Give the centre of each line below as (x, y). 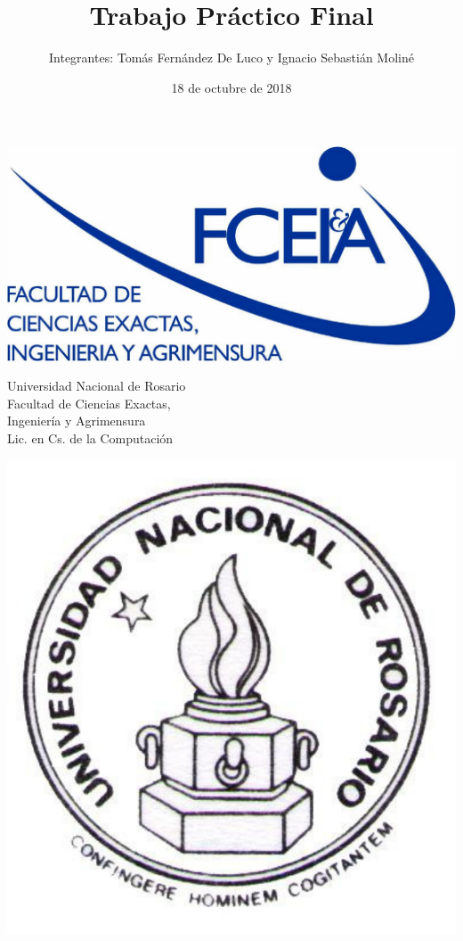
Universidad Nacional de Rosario (97, 386)
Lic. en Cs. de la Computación (90, 437)
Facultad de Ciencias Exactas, (89, 403)
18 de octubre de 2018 (231, 87)
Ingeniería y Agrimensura (77, 421)
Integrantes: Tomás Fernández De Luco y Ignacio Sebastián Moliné (231, 58)
